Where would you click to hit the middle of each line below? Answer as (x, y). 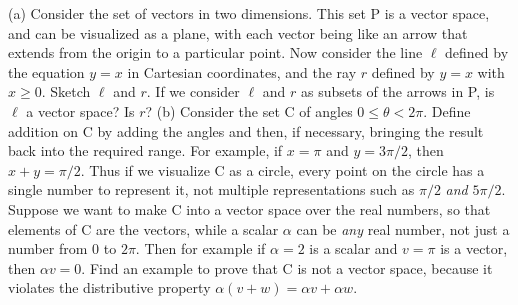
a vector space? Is (80, 110)
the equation (46, 71)
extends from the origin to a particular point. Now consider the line (215, 52)
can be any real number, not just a (403, 228)
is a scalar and (353, 248)
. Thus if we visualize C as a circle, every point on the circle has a (282, 169)
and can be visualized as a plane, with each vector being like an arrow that (238, 32)
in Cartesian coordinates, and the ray (242, 71)
